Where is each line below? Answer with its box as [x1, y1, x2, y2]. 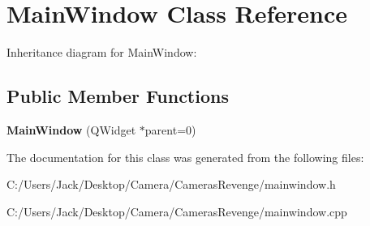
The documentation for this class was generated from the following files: [6, 148, 364, 165]
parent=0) [144, 121, 196, 138]
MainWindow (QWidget [6, 121, 136, 138]
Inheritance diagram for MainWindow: [6, 44, 197, 61]
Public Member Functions [6, 83, 229, 109]
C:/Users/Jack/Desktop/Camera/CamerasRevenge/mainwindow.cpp [6, 203, 347, 220]
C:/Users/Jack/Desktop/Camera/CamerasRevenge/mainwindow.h [6, 176, 336, 193]
